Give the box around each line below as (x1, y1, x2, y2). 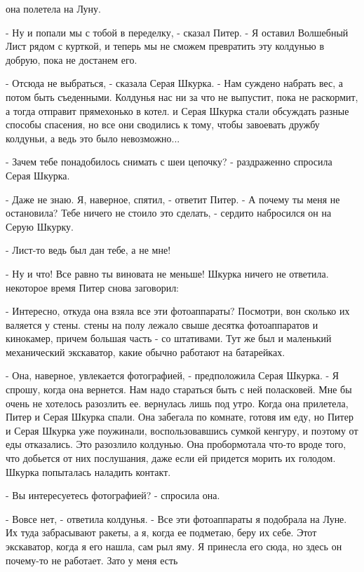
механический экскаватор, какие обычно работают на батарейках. (6, 344, 285, 359)
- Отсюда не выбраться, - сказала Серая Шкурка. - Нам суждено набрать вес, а (6, 76, 344, 90)
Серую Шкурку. (6, 219, 74, 233)
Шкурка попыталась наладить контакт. (6, 464, 171, 479)
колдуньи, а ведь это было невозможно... (6, 130, 180, 145)
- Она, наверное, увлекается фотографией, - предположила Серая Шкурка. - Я (6, 368, 339, 383)
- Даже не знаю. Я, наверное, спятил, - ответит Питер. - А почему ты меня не (6, 191, 340, 206)
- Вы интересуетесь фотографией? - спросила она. (6, 488, 220, 503)
